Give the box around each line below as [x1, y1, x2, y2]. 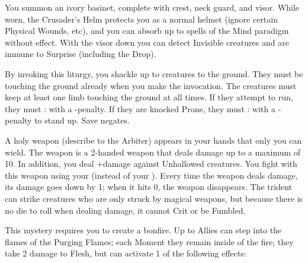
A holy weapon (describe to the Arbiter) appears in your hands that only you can [5, 134, 302, 146]
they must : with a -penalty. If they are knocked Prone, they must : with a [5, 102, 275, 115]
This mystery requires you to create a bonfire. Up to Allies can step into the [5, 224, 282, 236]
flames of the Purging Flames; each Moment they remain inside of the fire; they [5, 235, 294, 248]
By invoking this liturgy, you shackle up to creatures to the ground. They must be [5, 67, 303, 80]
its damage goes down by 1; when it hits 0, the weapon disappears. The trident [5, 180, 293, 193]
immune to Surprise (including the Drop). [5, 47, 156, 60]
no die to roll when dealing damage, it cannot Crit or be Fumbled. [5, 204, 246, 216]
